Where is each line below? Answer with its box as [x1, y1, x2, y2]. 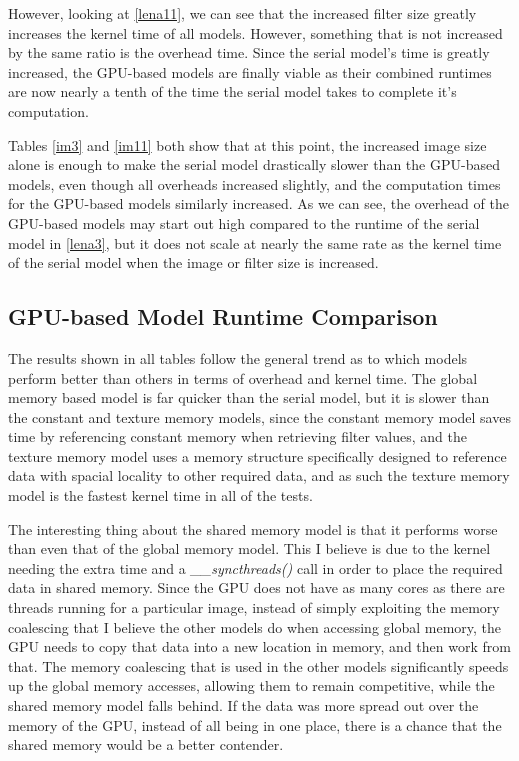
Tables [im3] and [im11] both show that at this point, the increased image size [8, 134, 487, 155]
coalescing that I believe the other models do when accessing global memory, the [8, 616, 502, 637]
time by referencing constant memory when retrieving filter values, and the [8, 426, 467, 447]
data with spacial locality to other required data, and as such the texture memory [8, 465, 510, 486]
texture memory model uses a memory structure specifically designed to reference [8, 445, 507, 466]
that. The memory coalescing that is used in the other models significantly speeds [8, 655, 509, 676]
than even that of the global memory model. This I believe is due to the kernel [8, 538, 491, 559]
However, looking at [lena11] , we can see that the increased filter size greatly [8, 3, 477, 23]
